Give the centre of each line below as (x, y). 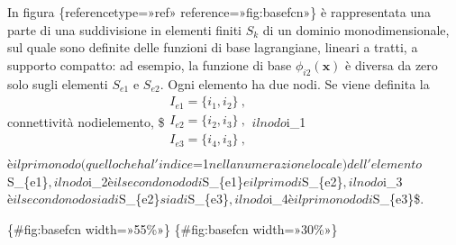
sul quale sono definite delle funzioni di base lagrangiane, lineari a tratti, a (213, 47)
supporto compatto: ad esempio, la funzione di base (150, 64)
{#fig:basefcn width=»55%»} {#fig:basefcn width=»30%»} (173, 229)
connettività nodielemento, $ (86, 122)
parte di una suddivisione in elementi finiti (125, 29)
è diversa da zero (392, 64)
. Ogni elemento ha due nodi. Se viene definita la (295, 83)
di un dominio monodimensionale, (356, 29)
